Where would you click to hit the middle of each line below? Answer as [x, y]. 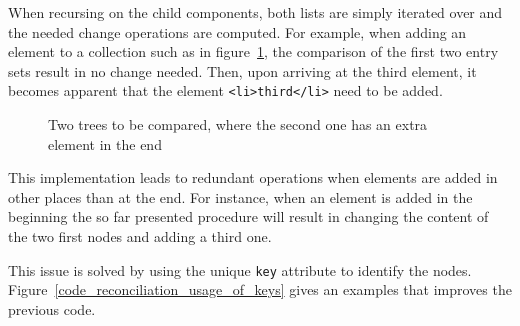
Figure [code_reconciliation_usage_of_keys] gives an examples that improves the [260, 289]
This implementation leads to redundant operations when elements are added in [253, 177]
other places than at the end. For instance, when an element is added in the [240, 196]
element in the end [105, 143]
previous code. [52, 308]
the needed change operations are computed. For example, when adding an [237, 31]
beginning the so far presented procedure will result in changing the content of [248, 216]
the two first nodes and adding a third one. [140, 236]
